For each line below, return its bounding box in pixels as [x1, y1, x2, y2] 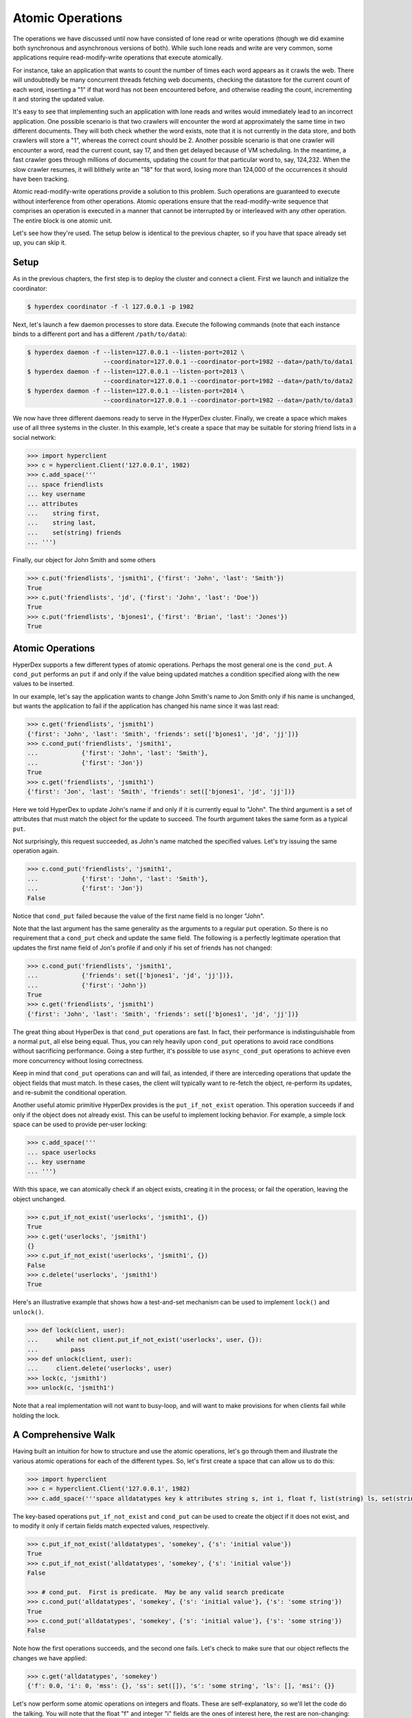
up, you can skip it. [12, 238, 67, 247]
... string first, [27, 509, 100, 517]
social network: [12, 433, 56, 441]
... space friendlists [27, 480, 104, 488]
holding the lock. [12, 1411, 60, 1419]
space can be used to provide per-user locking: [12, 1120, 148, 1128]
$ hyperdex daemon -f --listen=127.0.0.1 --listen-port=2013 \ [27, 368, 245, 375]
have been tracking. [12, 175, 69, 183]
